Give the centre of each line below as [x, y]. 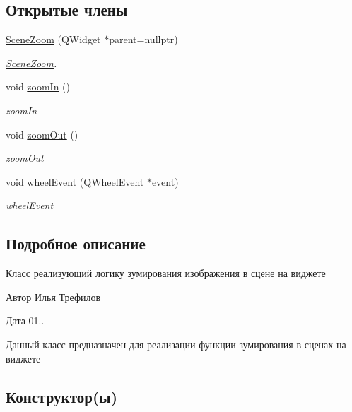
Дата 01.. [25, 320]
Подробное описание [76, 243]
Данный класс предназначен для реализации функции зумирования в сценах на [176, 344]
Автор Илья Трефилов [53, 296]
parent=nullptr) [143, 39]
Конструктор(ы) [62, 396]
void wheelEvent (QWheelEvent [75, 181]
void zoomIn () [38, 87]
